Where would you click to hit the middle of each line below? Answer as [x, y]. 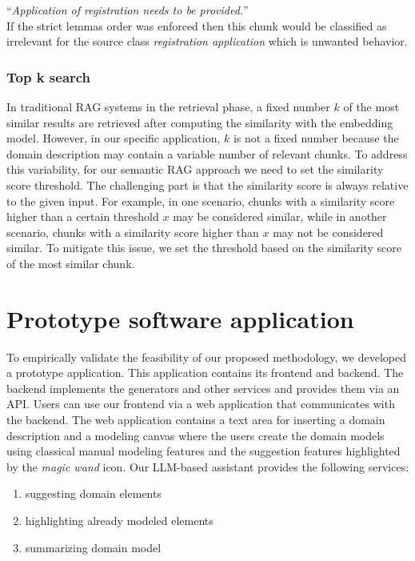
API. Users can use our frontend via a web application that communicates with [201, 404]
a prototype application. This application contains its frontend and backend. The [205, 373]
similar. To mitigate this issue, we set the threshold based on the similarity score [204, 248]
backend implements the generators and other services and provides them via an [203, 388]
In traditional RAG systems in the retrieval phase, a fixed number [168, 106]
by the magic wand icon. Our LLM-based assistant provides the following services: [208, 466]
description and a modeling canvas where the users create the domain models [196, 435]
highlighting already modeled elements [119, 520]
